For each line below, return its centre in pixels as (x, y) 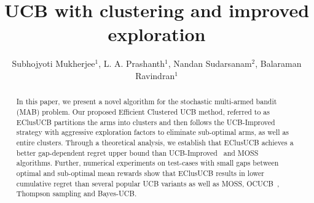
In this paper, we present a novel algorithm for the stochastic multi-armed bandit (147, 101)
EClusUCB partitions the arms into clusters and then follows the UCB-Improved (146, 122)
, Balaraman (278, 63)
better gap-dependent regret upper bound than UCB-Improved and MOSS (137, 152)
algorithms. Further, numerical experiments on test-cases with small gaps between (147, 163)
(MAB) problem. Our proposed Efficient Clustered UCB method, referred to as (143, 111)
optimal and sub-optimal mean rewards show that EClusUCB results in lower (140, 173)
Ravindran (155, 75)
